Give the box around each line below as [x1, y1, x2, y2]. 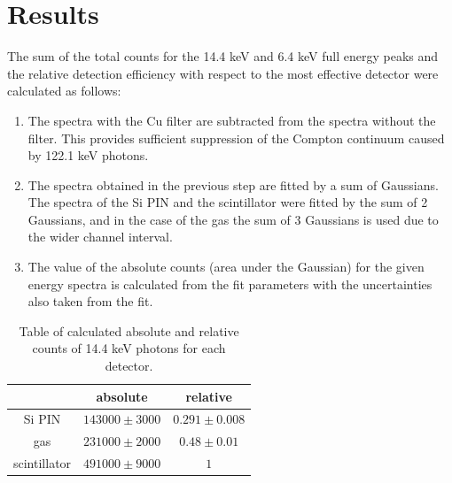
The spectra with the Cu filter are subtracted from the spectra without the [27, 111, 436, 129]
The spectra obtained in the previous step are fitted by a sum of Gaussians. [27, 175, 439, 194]
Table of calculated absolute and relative [19, 321, 239, 340]
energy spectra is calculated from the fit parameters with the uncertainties [27, 274, 433, 293]
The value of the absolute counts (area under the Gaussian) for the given [27, 257, 425, 276]
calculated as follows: [7, 81, 121, 100]
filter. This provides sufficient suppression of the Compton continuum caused [27, 128, 445, 147]
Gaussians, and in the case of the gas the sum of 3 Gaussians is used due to [27, 210, 439, 228]
